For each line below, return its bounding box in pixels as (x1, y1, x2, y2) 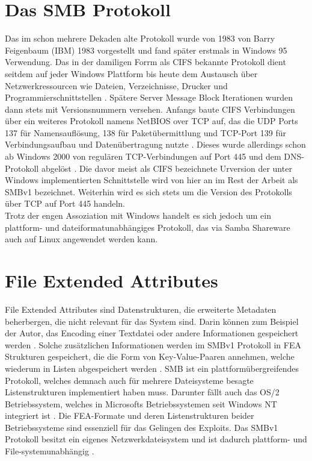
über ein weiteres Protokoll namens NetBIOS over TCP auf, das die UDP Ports (5, 114, 298, 127)
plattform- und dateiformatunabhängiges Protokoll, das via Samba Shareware (5, 221, 290, 233)
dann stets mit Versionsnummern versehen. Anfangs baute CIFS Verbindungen (5, 102, 295, 115)
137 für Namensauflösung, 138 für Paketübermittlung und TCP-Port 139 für (5, 126, 287, 139)
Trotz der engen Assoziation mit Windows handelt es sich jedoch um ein (5, 209, 271, 222)
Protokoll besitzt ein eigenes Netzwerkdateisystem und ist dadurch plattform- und (5, 433, 307, 445)
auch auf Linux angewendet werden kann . (5, 233, 158, 245)
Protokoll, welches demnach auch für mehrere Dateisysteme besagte (5, 374, 254, 386)
